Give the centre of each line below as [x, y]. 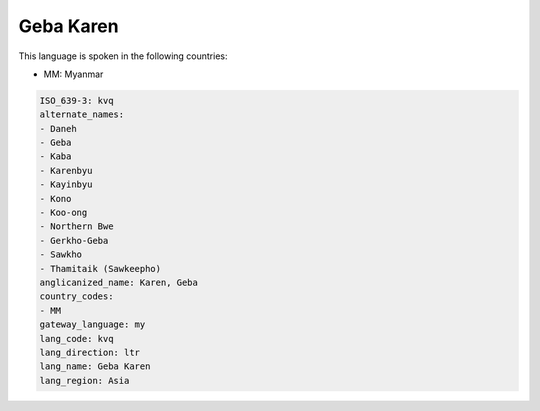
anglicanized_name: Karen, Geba [119, 282]
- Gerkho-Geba [74, 240]
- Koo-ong [63, 213]
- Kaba [55, 156]
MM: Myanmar [73, 74]
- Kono [55, 198]
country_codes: [76, 296]
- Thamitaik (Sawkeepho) [100, 268]
